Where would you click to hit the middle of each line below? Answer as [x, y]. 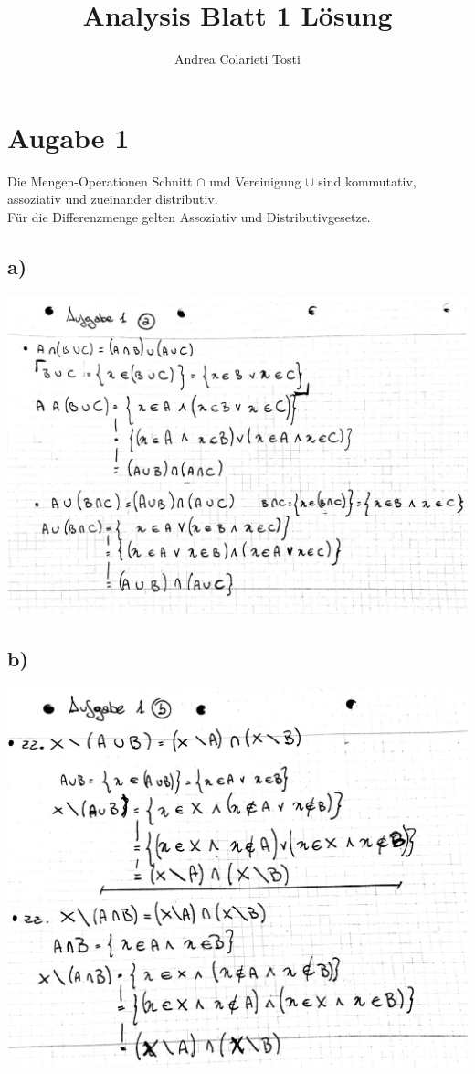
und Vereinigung [255, 181]
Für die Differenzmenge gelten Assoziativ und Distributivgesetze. [189, 216]
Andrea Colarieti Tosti [237, 59]
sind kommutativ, [367, 181]
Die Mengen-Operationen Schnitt [100, 181]
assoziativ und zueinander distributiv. [113, 199]
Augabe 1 [69, 137]
